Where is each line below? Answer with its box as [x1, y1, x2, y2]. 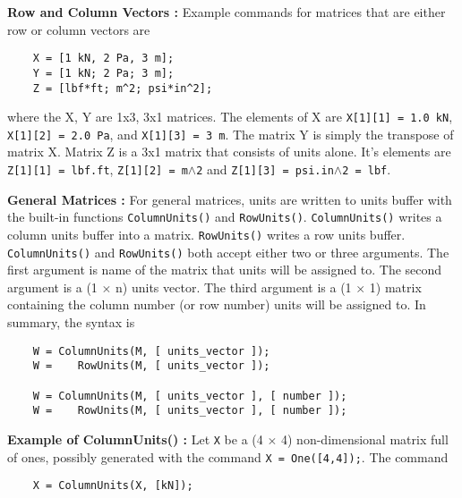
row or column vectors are [7, 20, 150, 38]
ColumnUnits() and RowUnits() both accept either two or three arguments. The [7, 242, 449, 261]
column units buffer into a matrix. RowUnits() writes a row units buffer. [7, 224, 406, 243]
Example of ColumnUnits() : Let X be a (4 [7, 429, 263, 448]
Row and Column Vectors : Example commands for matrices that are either [7, 3, 446, 21]
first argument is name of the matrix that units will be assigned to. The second [7, 260, 442, 279]
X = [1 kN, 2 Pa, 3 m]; [32, 52, 175, 65]
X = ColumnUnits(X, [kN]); [32, 479, 193, 493]
